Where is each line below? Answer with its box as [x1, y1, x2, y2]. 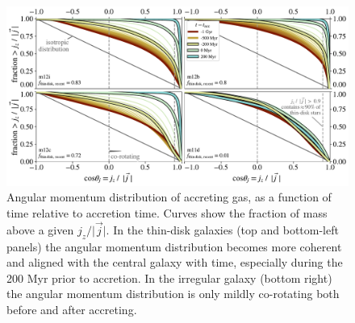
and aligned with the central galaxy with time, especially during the [6, 254, 343, 271]
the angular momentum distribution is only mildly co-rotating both [6, 285, 340, 302]
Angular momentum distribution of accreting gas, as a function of [6, 188, 332, 205]
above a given [6, 221, 74, 238]
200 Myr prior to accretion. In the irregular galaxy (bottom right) [6, 269, 332, 286]
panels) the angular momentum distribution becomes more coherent [6, 238, 342, 255]
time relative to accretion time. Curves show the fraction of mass [6, 204, 328, 221]
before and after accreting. [6, 300, 137, 317]
